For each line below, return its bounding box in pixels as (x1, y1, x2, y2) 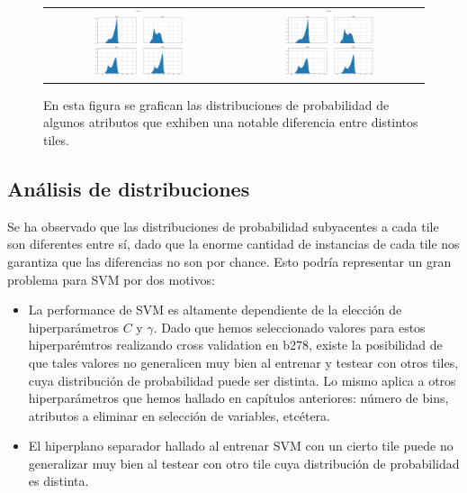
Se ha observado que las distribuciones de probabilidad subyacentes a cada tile (7, 216, 439, 235)
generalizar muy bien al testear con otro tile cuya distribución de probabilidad (28, 453, 460, 472)
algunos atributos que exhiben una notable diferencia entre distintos (43, 113, 418, 132)
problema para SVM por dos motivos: (7, 269, 215, 288)
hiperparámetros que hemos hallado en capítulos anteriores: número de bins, (28, 388, 449, 407)
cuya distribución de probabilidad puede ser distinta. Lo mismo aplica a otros (28, 370, 456, 389)
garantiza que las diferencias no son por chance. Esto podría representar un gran (7, 251, 452, 270)
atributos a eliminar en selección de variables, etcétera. (28, 406, 330, 425)
